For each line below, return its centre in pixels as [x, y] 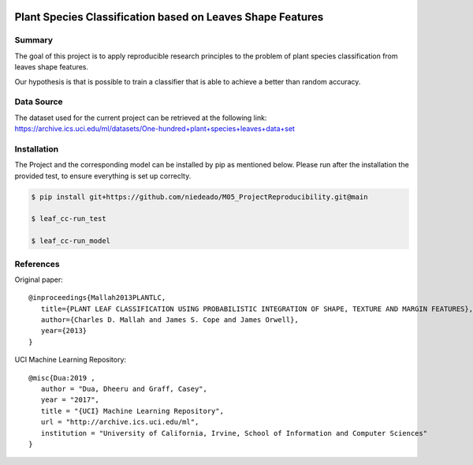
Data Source [39, 102]
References [37, 264]
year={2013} [64, 331]
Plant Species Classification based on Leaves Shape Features [169, 17]
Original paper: [39, 279]
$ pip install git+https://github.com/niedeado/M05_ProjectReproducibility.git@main [199, 197]
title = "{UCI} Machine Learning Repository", [132, 411]
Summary [34, 40]
